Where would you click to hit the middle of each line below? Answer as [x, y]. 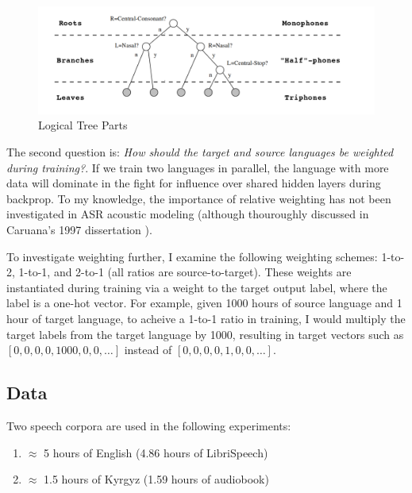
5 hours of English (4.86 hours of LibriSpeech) [156, 452]
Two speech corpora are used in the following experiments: [149, 425]
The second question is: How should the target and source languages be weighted [200, 152]
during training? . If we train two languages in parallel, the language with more [198, 167]
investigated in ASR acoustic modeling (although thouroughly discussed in [188, 214]
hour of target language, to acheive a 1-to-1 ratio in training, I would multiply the [206, 318]
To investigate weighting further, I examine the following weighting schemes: [192, 256]
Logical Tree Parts [83, 125]
